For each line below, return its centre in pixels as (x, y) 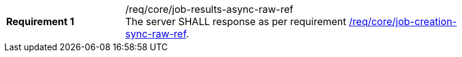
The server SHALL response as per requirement (236, 21)
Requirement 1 (40, 21)
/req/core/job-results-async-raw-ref (209, 9)
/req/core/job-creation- (403, 21)
